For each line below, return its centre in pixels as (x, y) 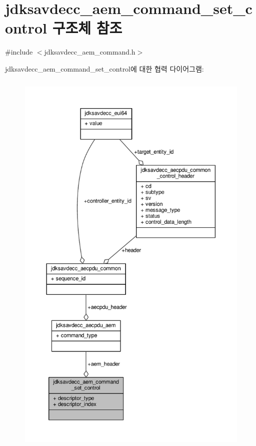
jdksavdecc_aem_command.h (90, 52)
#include (19, 52)
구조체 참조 (87, 28)
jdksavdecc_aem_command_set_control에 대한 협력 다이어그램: (104, 68)
